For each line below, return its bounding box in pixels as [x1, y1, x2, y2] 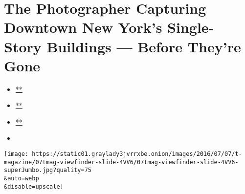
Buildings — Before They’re [46, 36, 241, 56]
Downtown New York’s [4, 17, 162, 37]
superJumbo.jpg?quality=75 [4, 167, 91, 174]
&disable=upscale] [4, 183, 64, 190]
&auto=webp [4, 175, 39, 182]
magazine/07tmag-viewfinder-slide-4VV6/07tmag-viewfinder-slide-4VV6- [4, 158, 239, 166]
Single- [167, 17, 214, 37]
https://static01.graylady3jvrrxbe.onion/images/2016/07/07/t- [32, 151, 242, 158]
